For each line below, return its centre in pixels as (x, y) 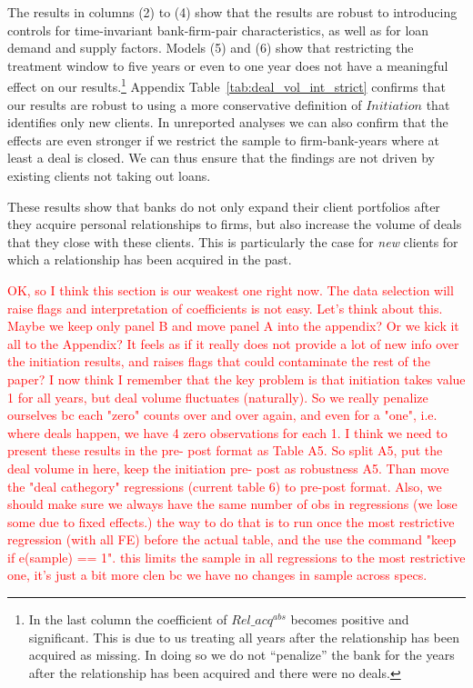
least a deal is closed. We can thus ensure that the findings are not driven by (221, 158)
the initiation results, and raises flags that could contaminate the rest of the (219, 361)
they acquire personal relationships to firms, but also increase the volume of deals (235, 224)
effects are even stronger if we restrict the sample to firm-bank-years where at (224, 140)
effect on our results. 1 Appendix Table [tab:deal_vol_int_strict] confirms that (226, 85)
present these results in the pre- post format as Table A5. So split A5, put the (225, 450)
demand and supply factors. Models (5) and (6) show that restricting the (211, 48)
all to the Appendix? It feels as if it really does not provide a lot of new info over (233, 343)
